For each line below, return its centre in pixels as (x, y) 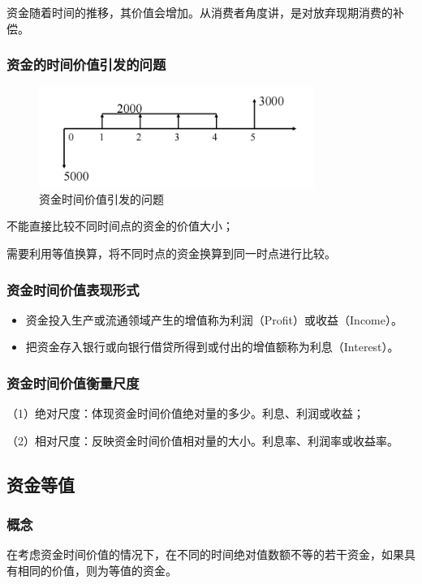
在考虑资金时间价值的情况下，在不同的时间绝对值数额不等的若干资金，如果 (205, 554)
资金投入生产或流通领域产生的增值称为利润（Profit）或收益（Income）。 (214, 319)
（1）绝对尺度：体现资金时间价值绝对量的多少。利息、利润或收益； (185, 413)
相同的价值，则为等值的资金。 (97, 570)
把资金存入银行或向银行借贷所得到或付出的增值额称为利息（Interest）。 (212, 347)
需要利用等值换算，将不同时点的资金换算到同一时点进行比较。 (171, 253)
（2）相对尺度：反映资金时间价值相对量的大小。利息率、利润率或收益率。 (202, 440)
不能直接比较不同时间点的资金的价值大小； (120, 226)
